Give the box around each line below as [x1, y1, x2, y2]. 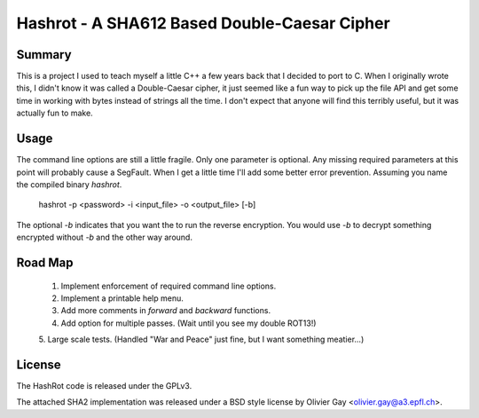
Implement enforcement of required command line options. [60, 280, 277, 291]
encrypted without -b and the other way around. [16, 232, 192, 243]
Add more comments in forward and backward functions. [60, 305, 271, 316]
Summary [16, 47, 72, 62]
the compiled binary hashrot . [16, 178, 122, 190]
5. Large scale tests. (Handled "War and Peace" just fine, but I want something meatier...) [38, 334, 365, 345]
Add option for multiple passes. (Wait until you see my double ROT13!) [60, 318, 317, 328]
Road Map [16, 255, 75, 270]
